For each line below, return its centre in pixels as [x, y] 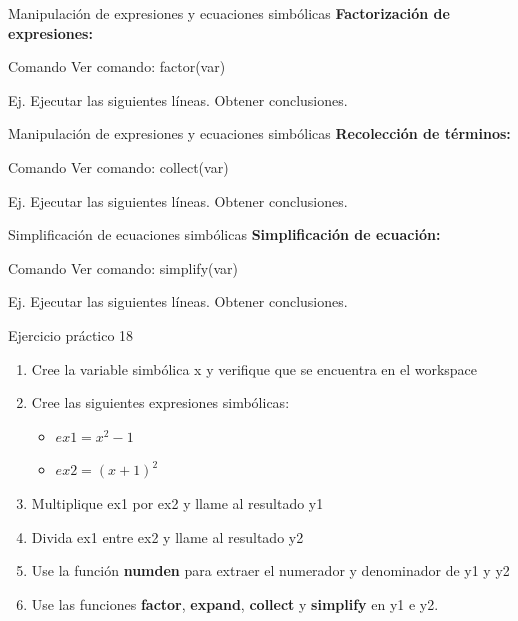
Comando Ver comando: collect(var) [118, 166]
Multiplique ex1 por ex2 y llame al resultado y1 [177, 502]
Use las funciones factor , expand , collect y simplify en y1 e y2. [235, 603]
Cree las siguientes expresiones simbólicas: [160, 402]
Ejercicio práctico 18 [71, 334]
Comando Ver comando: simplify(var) [123, 267]
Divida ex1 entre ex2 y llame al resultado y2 [167, 536]
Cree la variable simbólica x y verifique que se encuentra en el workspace [254, 368]
